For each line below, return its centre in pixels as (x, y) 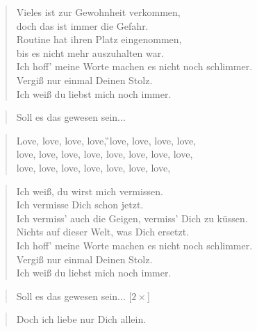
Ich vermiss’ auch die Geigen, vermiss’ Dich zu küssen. (132, 218)
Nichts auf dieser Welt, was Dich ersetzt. (103, 232)
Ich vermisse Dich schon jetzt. (80, 205)
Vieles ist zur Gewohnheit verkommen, (98, 12)
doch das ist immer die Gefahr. (82, 25)
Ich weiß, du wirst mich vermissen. (90, 191)
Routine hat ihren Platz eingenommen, (99, 39)
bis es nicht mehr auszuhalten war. (90, 52)
